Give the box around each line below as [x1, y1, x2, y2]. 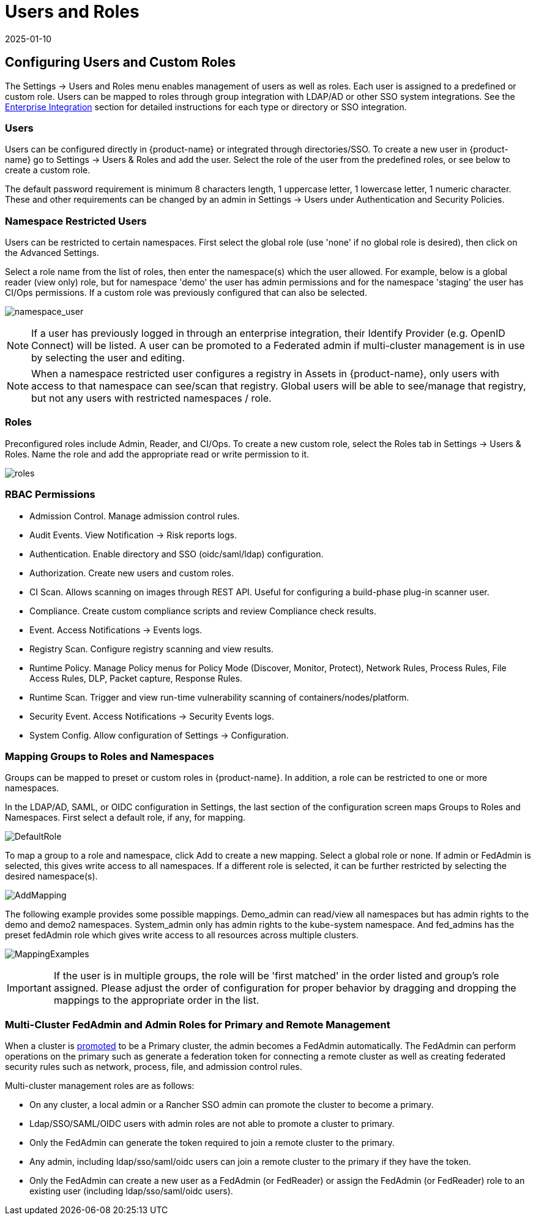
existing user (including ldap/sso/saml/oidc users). [29, 1186, 233, 1197]
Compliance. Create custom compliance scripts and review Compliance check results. [29, 605, 376, 616]
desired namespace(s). [5, 871, 98, 882]
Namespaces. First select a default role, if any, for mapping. [5, 812, 246, 823]
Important [7, 982, 51, 995]
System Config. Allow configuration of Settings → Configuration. [29, 729, 289, 740]
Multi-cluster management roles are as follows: [5, 1080, 195, 1091]
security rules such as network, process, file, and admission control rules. [5, 1061, 302, 1072]
